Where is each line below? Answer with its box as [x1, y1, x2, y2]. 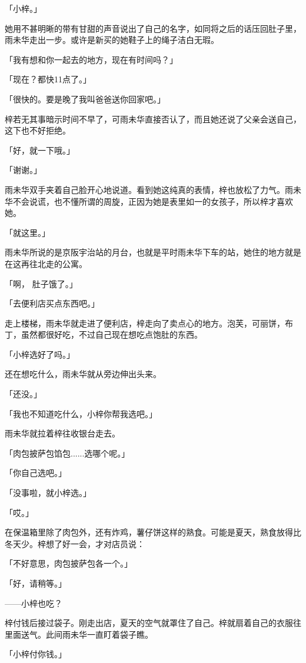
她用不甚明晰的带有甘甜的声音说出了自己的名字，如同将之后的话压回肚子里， [5, 22, 301, 34]
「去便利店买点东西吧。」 [5, 297, 99, 309]
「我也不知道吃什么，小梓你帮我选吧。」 [5, 407, 157, 419]
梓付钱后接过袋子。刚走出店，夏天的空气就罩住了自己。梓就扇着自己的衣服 [5, 617, 293, 629]
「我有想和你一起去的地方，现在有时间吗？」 [5, 53, 178, 65]
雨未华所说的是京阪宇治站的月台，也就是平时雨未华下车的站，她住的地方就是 [5, 246, 301, 258]
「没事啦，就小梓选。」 [5, 487, 91, 499]
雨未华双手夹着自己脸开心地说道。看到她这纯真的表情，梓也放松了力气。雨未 [5, 183, 301, 195]
